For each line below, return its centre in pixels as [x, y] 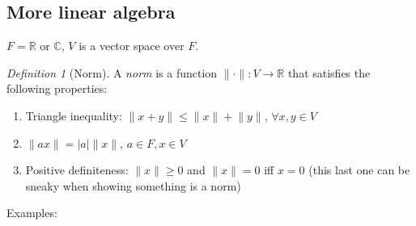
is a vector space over [132, 46]
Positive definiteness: [77, 170]
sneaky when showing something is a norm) [133, 185]
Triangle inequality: [74, 115]
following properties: [57, 88]
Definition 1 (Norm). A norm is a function [112, 72]
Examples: [32, 213]
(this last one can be [359, 170]
